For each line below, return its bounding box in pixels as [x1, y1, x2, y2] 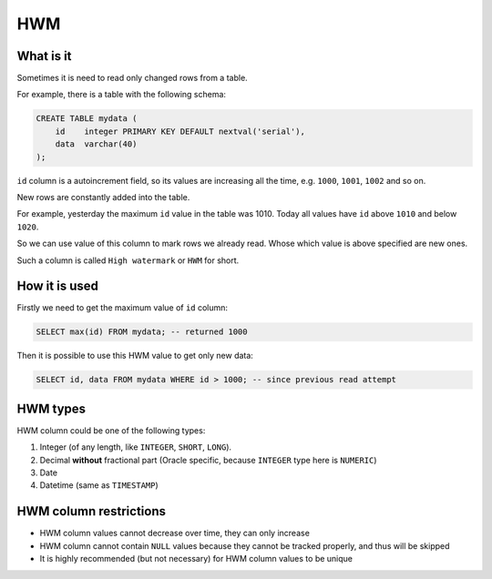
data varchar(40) [55, 139, 138, 149]
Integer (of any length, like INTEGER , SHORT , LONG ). [39, 442, 232, 452]
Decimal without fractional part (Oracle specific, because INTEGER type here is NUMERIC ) [39, 454, 377, 465]
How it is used [16, 279, 99, 294]
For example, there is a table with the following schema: [16, 89, 227, 100]
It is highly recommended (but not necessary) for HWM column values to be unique [39, 554, 354, 564]
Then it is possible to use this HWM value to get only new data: [16, 350, 254, 361]
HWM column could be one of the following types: [16, 424, 206, 436]
